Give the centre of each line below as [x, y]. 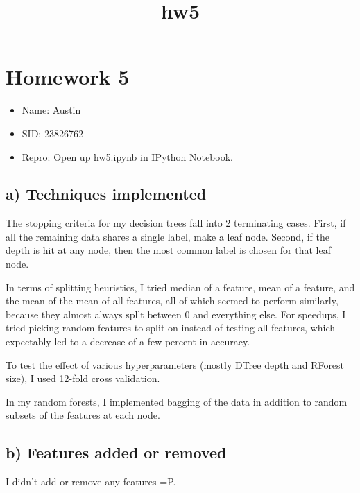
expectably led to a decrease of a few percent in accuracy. [128, 341]
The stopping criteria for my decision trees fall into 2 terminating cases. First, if [176, 223]
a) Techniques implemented [106, 194]
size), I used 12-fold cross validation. [83, 378]
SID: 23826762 [52, 133]
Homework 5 [68, 77]
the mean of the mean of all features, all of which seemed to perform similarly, [172, 301]
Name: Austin [51, 110]
